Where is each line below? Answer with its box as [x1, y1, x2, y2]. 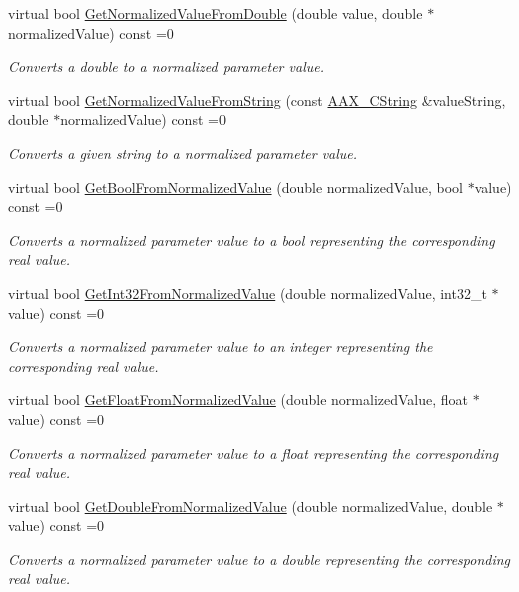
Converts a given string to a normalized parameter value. [8, 142, 358, 163]
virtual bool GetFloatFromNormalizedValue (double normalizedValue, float [8, 389, 469, 410]
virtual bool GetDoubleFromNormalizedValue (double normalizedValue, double [8, 495, 493, 516]
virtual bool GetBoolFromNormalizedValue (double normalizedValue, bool [8, 176, 463, 197]
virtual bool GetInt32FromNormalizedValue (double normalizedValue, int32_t [8, 282, 487, 303]
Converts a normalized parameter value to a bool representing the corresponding [8, 229, 495, 250]
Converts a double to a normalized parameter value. [8, 56, 324, 77]
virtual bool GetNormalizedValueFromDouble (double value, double [8, 3, 423, 23]
